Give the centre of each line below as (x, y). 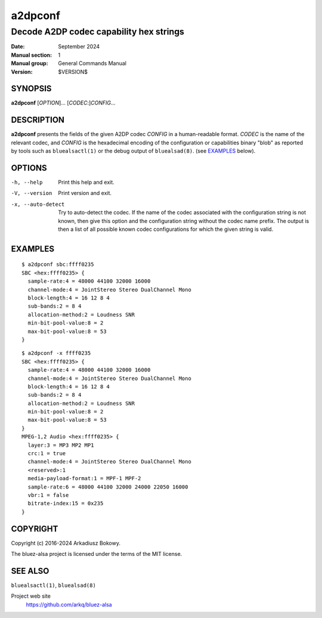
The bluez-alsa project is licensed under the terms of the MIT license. (97, 554)
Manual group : (30, 63)
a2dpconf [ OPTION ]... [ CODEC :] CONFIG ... (63, 103)
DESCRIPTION (38, 120)
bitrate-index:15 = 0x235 (66, 503)
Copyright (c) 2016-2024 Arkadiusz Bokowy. (66, 543)
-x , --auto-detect (38, 204)
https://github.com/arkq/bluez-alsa (69, 604)
